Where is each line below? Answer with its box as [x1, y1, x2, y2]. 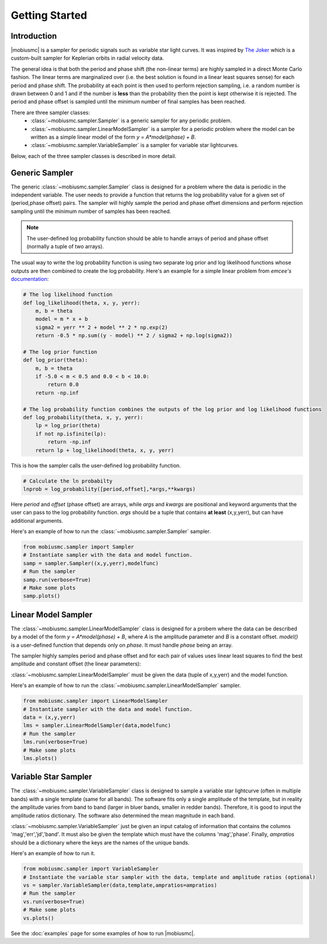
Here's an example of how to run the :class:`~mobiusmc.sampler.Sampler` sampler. [11, 528, 211, 535]
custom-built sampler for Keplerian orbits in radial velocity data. [11, 54, 164, 61]
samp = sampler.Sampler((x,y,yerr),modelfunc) [23, 559, 159, 567]
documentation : [11, 276, 49, 283]
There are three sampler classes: [11, 109, 91, 116]
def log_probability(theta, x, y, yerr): [23, 414, 144, 421]
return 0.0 [47, 381, 79, 388]
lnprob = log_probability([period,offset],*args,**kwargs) [23, 486, 196, 492]
